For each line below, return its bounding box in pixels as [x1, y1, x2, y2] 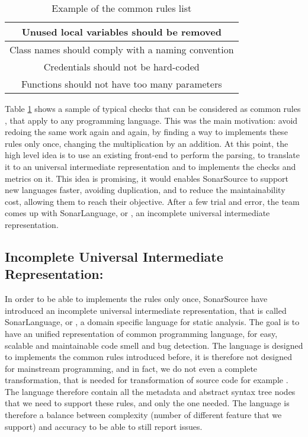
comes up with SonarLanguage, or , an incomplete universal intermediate [5, 207, 270, 219]
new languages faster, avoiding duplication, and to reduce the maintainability [5, 184, 285, 196]
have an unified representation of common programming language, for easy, [5, 327, 278, 339]
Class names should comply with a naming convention [9, 43, 234, 56]
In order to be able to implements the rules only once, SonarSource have [5, 293, 268, 305]
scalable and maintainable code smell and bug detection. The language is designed [5, 339, 303, 351]
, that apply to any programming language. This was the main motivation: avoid [5, 114, 298, 126]
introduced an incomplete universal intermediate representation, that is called [5, 304, 287, 316]
